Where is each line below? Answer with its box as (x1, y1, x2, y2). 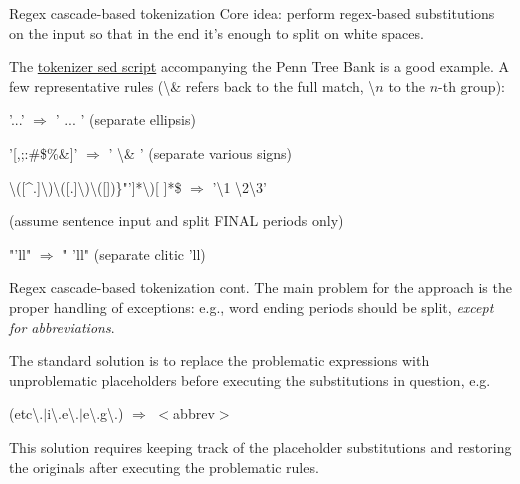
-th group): (438, 75, 505, 96)
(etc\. (9, 403, 44, 424)
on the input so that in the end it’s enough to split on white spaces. (9, 22, 424, 43)
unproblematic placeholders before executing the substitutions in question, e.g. (9, 369, 491, 390)
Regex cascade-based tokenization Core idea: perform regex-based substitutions (9, 3, 495, 23)
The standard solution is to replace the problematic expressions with (9, 350, 430, 371)
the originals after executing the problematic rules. (9, 456, 319, 477)
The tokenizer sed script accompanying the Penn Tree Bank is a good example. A (9, 56, 510, 77)
